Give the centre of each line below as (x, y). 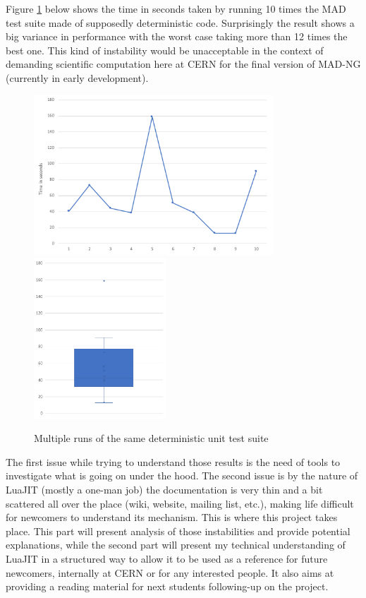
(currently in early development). (77, 77)
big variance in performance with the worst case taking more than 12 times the (177, 36)
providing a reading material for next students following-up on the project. (167, 586)
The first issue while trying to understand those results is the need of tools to (173, 461)
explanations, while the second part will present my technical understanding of (176, 545)
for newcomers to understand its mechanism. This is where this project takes (172, 517)
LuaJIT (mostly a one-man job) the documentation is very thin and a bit (164, 490)
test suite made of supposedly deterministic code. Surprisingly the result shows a (180, 22)
